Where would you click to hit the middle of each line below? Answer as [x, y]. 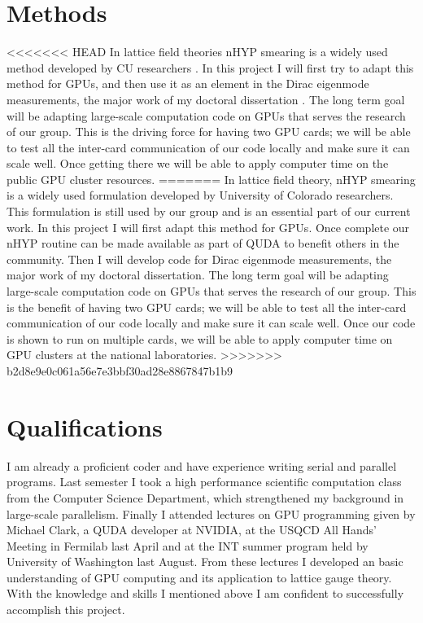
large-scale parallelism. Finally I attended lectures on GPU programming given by [211, 513]
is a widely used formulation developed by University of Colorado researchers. [200, 195]
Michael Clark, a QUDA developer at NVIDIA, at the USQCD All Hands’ [192, 530]
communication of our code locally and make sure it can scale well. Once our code [211, 323]
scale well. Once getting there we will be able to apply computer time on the [198, 163]
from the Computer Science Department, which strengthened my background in [205, 497]
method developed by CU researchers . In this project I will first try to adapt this [210, 67]
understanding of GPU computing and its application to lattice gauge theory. [199, 577]
